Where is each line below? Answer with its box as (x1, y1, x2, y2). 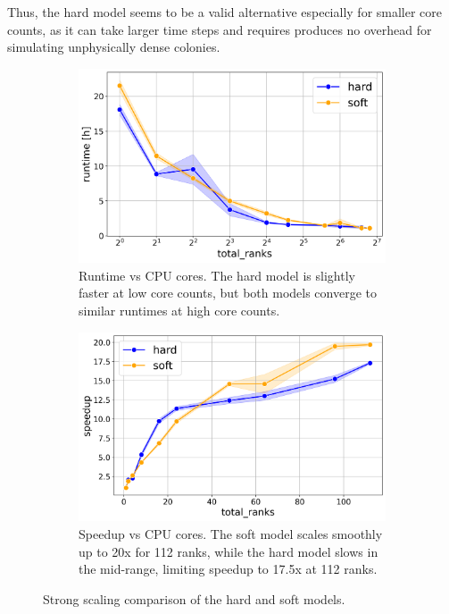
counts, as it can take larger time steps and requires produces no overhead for (7, 20, 432, 38)
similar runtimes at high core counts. (79, 300, 280, 319)
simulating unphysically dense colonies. (7, 38, 220, 56)
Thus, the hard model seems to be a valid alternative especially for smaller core (7, 3, 443, 21)
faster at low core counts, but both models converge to (79, 283, 377, 302)
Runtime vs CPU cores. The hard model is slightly (79, 265, 355, 284)
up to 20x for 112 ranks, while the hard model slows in (79, 542, 378, 560)
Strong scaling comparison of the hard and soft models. (43, 589, 345, 608)
